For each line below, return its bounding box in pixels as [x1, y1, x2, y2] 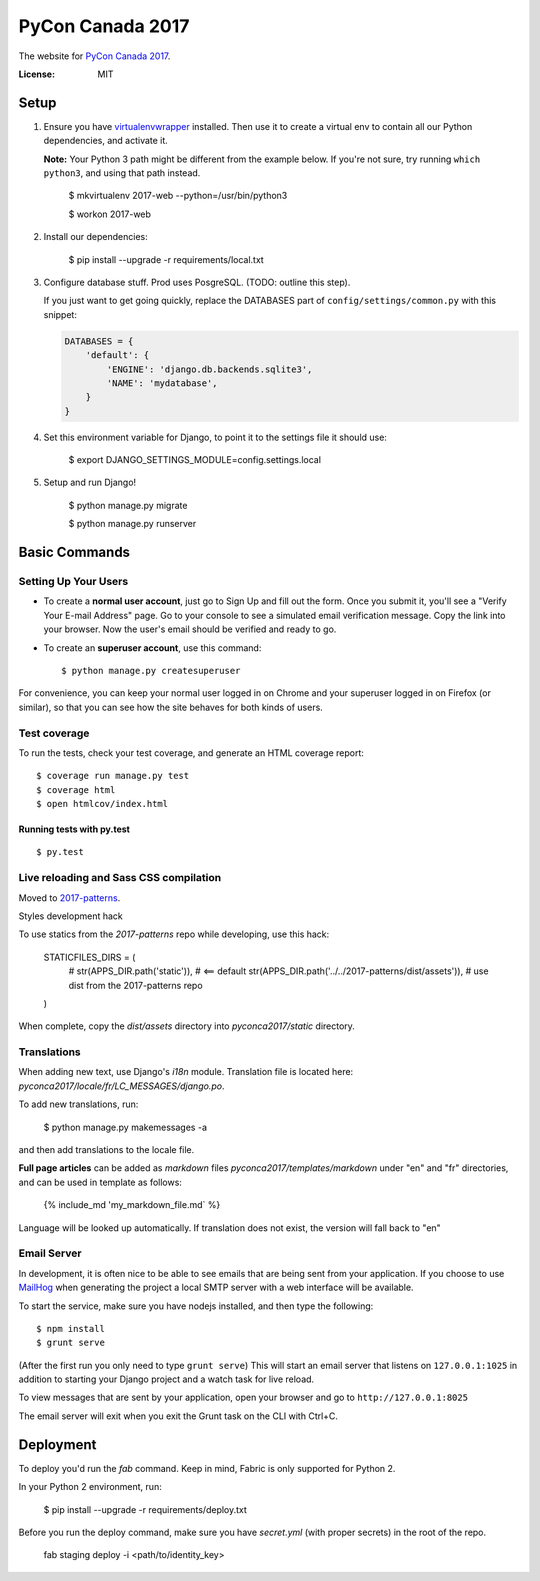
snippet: [43, 308, 77, 320]
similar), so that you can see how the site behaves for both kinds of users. [18, 701, 324, 713]
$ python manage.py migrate [68, 499, 188, 511]
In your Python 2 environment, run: [18, 1481, 162, 1493]
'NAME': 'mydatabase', [106, 377, 219, 389]
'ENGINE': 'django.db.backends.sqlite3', [106, 363, 313, 375]
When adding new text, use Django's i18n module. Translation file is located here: [18, 1066, 354, 1078]
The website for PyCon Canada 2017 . [18, 50, 171, 62]
